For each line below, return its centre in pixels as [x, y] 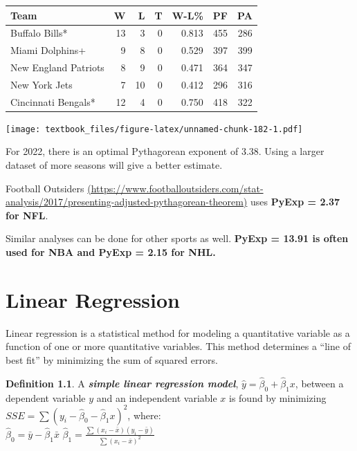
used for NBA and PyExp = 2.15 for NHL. [111, 252]
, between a [319, 383]
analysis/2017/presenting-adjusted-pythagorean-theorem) [127, 202]
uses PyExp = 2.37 [295, 202]
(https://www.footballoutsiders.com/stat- [175, 188]
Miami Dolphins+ [48, 50]
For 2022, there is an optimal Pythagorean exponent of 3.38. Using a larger [165, 151]
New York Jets [42, 84]
